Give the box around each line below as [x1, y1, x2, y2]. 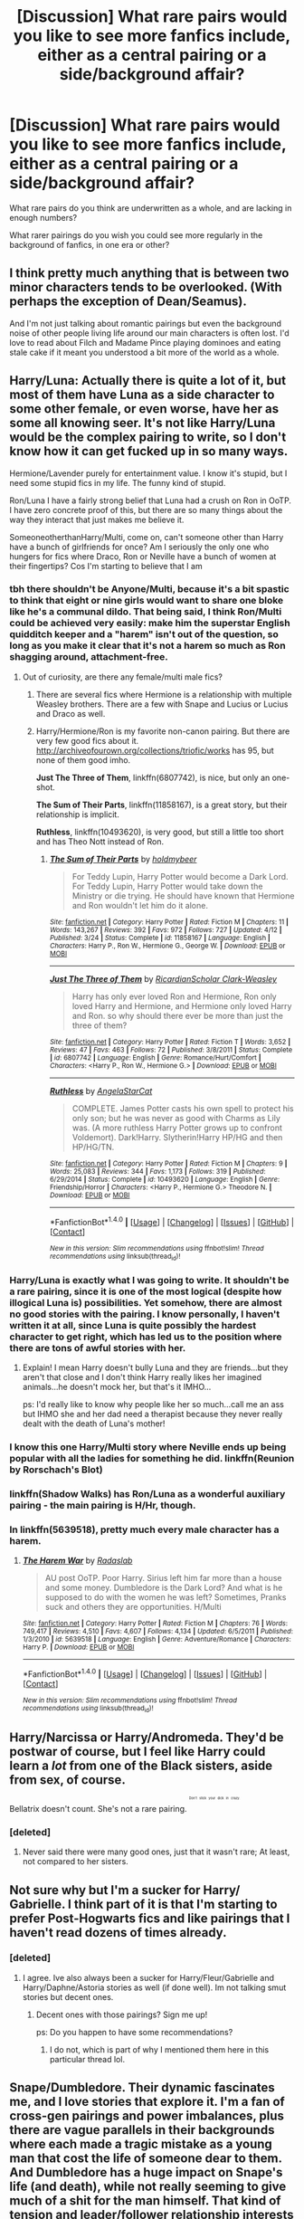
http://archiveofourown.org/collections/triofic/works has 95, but [35, 745, 274, 756]
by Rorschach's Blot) [9, 1463, 103, 1476]
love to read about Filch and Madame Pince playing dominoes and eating [9, 337, 281, 348]
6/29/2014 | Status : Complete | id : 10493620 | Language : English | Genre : [49, 1175, 280, 1184]
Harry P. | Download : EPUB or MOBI [22, 1643, 135, 1652]
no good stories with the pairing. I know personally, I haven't [9, 1308, 280, 1320]
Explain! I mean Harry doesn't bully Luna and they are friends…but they [22, 1362, 289, 1373]
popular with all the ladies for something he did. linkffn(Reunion [9, 1452, 295, 1465]
